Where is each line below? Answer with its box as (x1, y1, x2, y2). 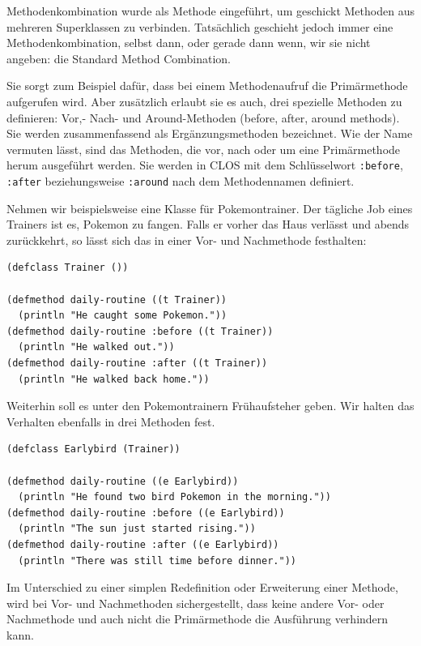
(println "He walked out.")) (18, 341, 175, 353)
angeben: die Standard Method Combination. (6, 49, 231, 66)
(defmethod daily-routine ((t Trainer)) (6, 293, 228, 306)
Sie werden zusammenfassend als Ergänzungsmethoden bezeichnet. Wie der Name (6, 125, 413, 142)
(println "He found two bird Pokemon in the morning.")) (18, 491, 331, 503)
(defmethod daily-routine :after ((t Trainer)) (6, 357, 268, 369)
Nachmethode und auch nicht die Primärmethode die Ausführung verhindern (6, 610, 389, 627)
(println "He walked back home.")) (18, 373, 210, 385)
